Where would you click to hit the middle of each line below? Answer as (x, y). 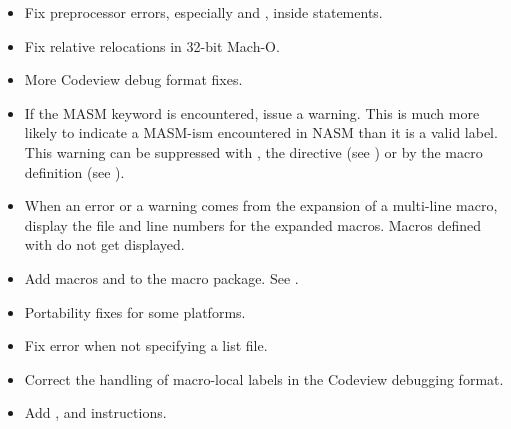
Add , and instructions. (95, 412)
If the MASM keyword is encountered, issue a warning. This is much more (252, 112)
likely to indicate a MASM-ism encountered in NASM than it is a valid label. (261, 132)
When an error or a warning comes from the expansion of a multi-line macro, (261, 205)
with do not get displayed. (104, 244)
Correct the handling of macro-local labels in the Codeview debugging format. (264, 378)
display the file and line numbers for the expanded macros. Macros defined (253, 224)
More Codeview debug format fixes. (133, 79)
